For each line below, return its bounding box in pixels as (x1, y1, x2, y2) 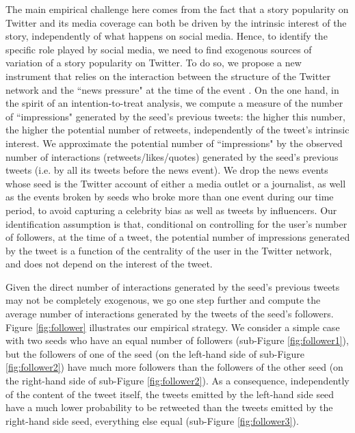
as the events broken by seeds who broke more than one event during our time (5, 189, 334, 204)
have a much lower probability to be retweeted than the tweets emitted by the (5, 400, 333, 415)
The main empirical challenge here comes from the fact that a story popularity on (5, 2, 349, 16)
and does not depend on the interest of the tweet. (5, 257, 213, 271)
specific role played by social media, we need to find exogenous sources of (5, 42, 312, 56)
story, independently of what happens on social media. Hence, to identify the (5, 29, 328, 43)
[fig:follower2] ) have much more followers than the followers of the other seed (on (5, 360, 343, 374)
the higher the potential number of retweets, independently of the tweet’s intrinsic (5, 122, 350, 137)
